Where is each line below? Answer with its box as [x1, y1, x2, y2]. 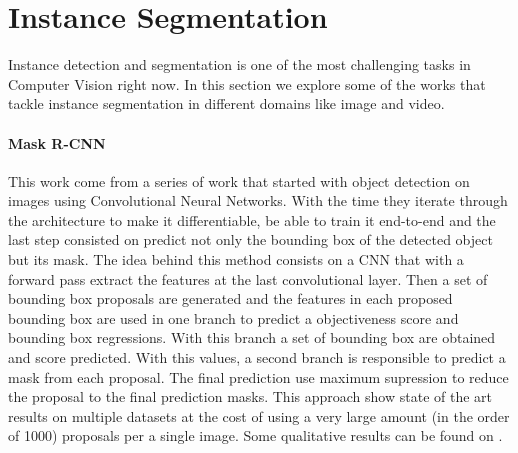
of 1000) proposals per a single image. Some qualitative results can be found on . [8, 425, 503, 446]
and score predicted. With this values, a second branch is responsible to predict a [8, 347, 506, 368]
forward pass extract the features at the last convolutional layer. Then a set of [8, 268, 488, 289]
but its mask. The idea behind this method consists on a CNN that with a [8, 249, 464, 270]
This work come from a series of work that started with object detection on [8, 170, 470, 191]
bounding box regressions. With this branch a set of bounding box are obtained [8, 327, 496, 348]
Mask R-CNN [8, 132, 106, 153]
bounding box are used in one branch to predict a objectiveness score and [8, 307, 459, 328]
